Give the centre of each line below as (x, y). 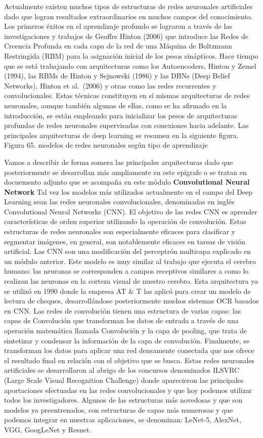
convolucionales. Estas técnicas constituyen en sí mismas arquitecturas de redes (127, 95)
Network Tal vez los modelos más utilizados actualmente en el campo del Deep (128, 191)
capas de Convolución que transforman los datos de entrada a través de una (121, 320)
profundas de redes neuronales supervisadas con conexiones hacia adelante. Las (126, 125)
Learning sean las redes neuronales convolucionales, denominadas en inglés (119, 202)
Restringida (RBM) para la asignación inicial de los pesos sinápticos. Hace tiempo (131, 55)
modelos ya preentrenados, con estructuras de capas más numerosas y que (119, 409)
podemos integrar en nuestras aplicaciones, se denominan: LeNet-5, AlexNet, (123, 420)
